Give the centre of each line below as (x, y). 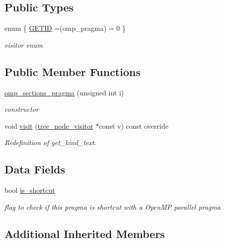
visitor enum (24, 44)
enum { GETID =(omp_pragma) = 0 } (65, 28)
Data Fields (35, 169)
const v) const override (134, 125)
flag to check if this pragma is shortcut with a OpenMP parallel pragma (113, 206)
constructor (22, 109)
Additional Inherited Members (85, 233)
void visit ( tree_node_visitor (49, 125)
